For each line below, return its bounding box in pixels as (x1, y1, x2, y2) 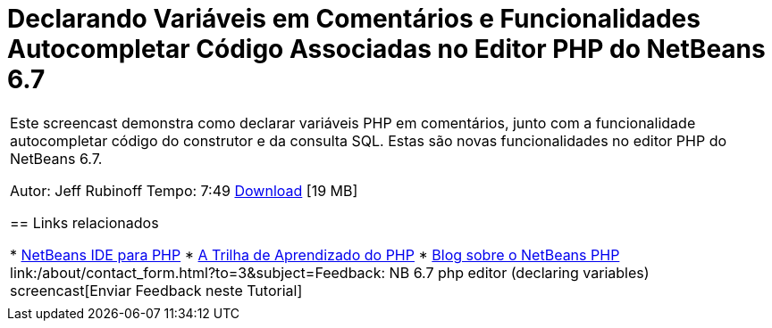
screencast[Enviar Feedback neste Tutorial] (10, 281, 303, 299)
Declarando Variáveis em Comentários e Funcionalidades (7, 4, 701, 34)
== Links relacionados (10, 213, 159, 232)
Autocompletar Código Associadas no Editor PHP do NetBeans (7, 34, 766, 64)
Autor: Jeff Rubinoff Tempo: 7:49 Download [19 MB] (10, 181, 358, 200)
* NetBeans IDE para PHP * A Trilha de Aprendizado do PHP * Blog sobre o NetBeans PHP (10, 245, 620, 264)
